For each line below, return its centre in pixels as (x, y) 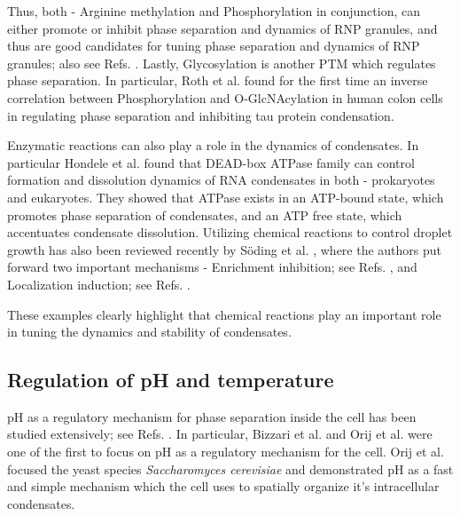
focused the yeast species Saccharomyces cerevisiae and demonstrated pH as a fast (230, 468)
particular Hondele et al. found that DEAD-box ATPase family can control (211, 162)
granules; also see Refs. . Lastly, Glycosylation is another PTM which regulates (222, 63)
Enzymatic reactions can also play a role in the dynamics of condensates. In (213, 145)
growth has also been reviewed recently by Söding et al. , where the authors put (225, 249)
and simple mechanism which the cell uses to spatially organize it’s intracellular (223, 486)
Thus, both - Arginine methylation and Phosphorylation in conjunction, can (214, 11)
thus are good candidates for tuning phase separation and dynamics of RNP (214, 46)
